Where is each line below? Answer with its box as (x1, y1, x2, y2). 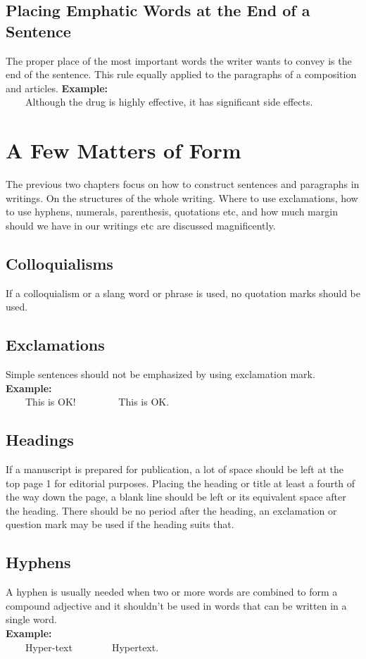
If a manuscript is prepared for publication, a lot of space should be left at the (6, 462, 343, 477)
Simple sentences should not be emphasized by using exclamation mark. (6, 367, 315, 382)
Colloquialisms (6, 252, 113, 274)
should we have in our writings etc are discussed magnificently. (6, 218, 276, 232)
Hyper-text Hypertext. (25, 639, 159, 654)
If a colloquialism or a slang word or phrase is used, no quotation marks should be (6, 285, 360, 300)
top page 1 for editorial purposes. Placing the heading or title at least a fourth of (6, 475, 355, 490)
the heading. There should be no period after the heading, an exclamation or (6, 503, 337, 517)
